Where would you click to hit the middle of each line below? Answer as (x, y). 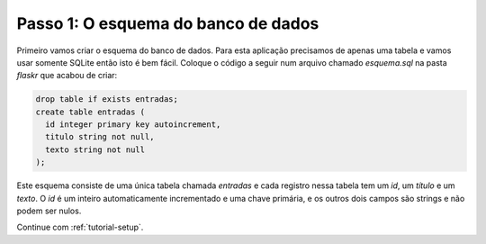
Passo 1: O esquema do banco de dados (168, 23)
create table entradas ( (90, 112)
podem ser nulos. (49, 211)
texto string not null (95, 149)
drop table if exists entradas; (107, 99)
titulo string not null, (100, 137)
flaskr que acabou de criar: (67, 76)
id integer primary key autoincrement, (133, 125)
